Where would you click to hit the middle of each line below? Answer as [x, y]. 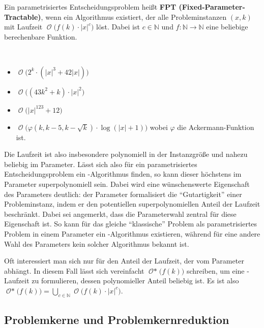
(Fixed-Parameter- [212, 7]
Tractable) [23, 17]
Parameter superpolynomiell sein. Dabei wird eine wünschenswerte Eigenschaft [127, 184]
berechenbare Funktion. [41, 36]
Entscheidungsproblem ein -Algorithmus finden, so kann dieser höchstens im [123, 174]
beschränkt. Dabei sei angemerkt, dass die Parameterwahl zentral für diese [120, 214]
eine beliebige [227, 27]
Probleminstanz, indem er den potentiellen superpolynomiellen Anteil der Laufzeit [132, 204]
